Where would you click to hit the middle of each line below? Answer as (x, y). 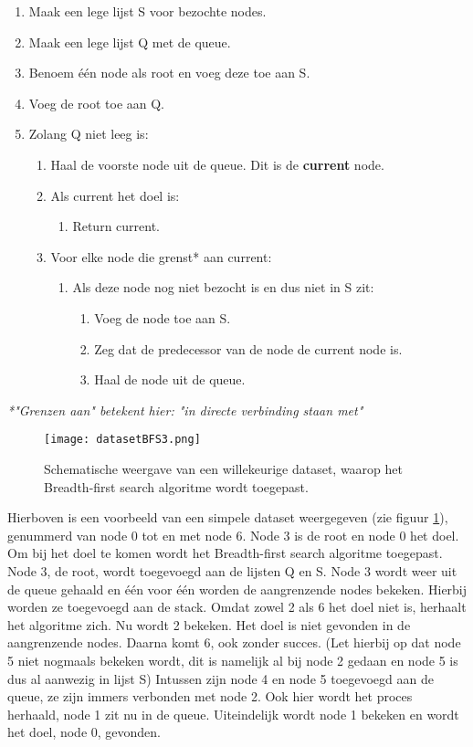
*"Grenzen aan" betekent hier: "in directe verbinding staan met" (185, 410)
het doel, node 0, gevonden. (84, 732)
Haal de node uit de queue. (170, 379)
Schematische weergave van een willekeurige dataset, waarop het (223, 468)
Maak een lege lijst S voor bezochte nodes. (147, 11)
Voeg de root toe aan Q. (97, 103)
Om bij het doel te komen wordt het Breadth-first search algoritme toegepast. (225, 553)
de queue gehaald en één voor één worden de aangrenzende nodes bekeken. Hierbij (237, 589)
